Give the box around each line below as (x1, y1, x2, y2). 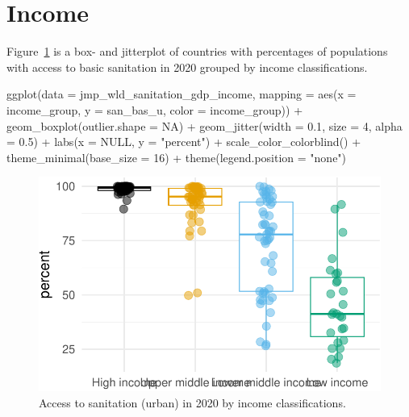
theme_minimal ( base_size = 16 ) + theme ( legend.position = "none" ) (6, 148, 347, 165)
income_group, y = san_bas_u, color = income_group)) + (6, 101, 303, 118)
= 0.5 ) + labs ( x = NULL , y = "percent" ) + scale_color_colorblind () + (6, 133, 361, 150)
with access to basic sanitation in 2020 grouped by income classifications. (6, 58, 368, 75)
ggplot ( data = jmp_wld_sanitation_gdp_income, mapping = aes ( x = (6, 85, 357, 102)
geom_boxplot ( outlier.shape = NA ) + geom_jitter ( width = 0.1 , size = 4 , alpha (6, 117, 403, 134)
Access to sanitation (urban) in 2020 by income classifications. (39, 394, 346, 411)
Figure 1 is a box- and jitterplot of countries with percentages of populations (6, 43, 388, 60)
